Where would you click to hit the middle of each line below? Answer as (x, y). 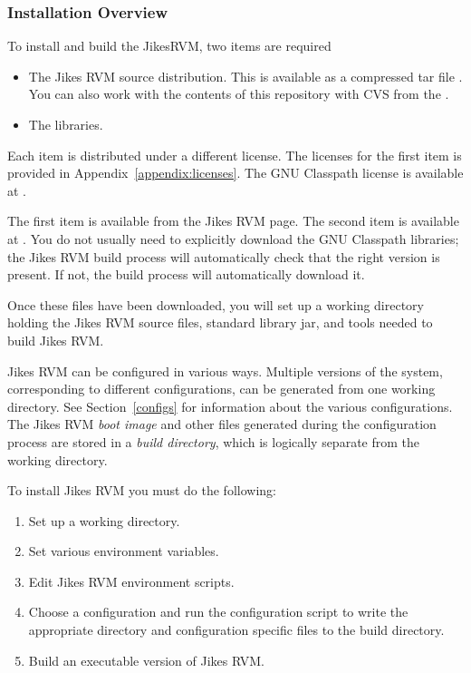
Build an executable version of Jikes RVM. (146, 660)
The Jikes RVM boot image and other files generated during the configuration (222, 424)
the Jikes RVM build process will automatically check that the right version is (224, 256)
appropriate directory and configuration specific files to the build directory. (236, 630)
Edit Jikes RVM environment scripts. (131, 581)
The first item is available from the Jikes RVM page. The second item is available (233, 221)
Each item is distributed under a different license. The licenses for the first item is (235, 155)
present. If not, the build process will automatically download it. (186, 274)
